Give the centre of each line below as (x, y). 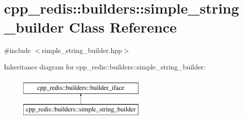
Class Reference (123, 27)
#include (17, 50)
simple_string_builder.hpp (82, 50)
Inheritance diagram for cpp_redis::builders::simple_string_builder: (105, 66)
